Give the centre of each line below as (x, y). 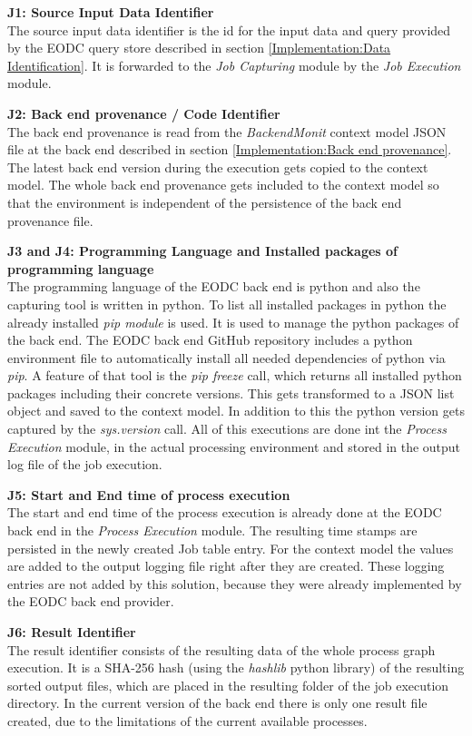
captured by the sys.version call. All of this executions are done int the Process (227, 429)
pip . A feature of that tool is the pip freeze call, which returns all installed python (235, 375)
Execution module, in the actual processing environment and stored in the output (234, 446)
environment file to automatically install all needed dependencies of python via (226, 357)
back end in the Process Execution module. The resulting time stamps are (212, 530)
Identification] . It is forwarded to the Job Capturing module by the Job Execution (234, 65)
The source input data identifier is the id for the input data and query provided (229, 29)
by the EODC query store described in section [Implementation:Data (199, 48)
